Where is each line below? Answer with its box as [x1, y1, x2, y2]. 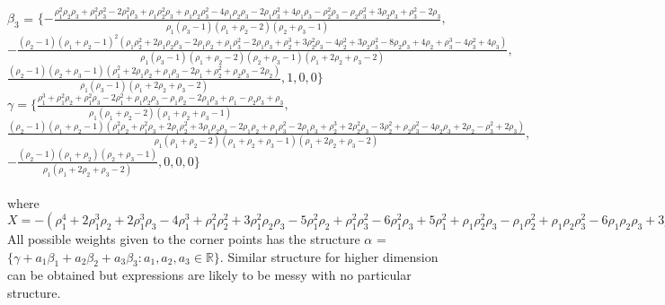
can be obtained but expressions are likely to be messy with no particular [7, 266, 412, 284]
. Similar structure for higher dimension [219, 247, 439, 266]
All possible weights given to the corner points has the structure [7, 230, 360, 248]
